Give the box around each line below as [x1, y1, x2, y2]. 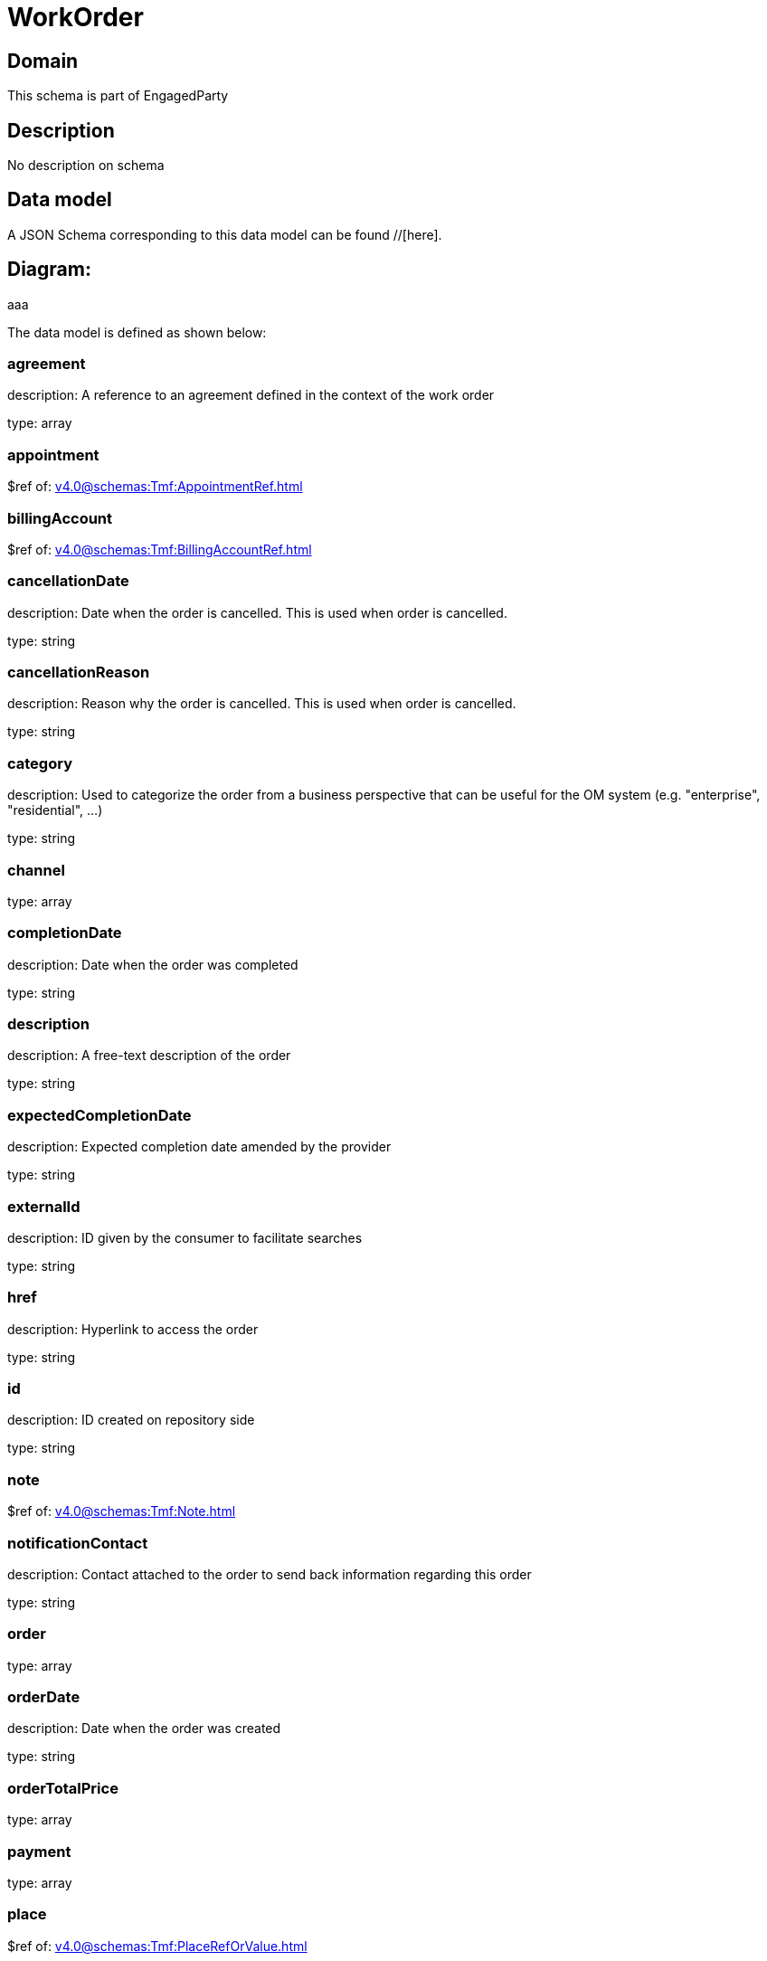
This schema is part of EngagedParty [7, 88, 229, 104]
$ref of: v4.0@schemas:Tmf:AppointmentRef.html [7, 478, 303, 495]
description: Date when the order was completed [7, 956, 298, 972]
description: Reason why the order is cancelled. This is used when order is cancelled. [7, 696, 516, 712]
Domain [7, 49, 79, 72]
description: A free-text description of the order [7, 1047, 291, 1064]
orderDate [7, 1688, 80, 1707]
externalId [7, 1197, 80, 1216]
